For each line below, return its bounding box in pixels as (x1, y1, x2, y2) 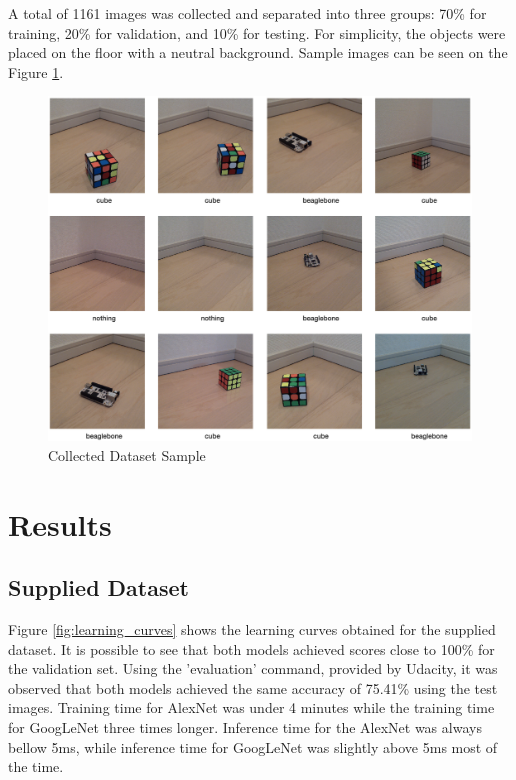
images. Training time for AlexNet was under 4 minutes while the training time (8, 697, 495, 718)
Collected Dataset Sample (48, 444, 206, 465)
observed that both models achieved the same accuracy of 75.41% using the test (8, 677, 498, 698)
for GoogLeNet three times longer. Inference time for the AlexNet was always (8, 717, 482, 738)
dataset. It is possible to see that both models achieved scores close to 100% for (8, 638, 495, 659)
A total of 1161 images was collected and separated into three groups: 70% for (8, 3, 487, 23)
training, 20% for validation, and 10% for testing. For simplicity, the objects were (8, 22, 506, 43)
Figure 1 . (8, 61, 64, 82)
